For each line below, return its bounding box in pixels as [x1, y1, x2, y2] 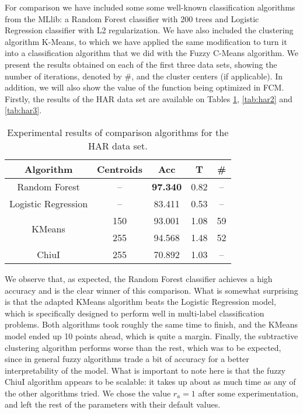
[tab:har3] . [5, 104, 42, 116]
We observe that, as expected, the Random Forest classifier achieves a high [5, 272, 273, 284]
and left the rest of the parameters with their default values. [5, 398, 221, 410]
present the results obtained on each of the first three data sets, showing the [5, 58, 277, 70]
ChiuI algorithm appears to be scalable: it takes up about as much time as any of [5, 375, 296, 388]
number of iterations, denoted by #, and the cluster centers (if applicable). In [5, 69, 283, 82]
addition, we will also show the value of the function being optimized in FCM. [5, 81, 284, 93]
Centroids [97, 162, 143, 176]
